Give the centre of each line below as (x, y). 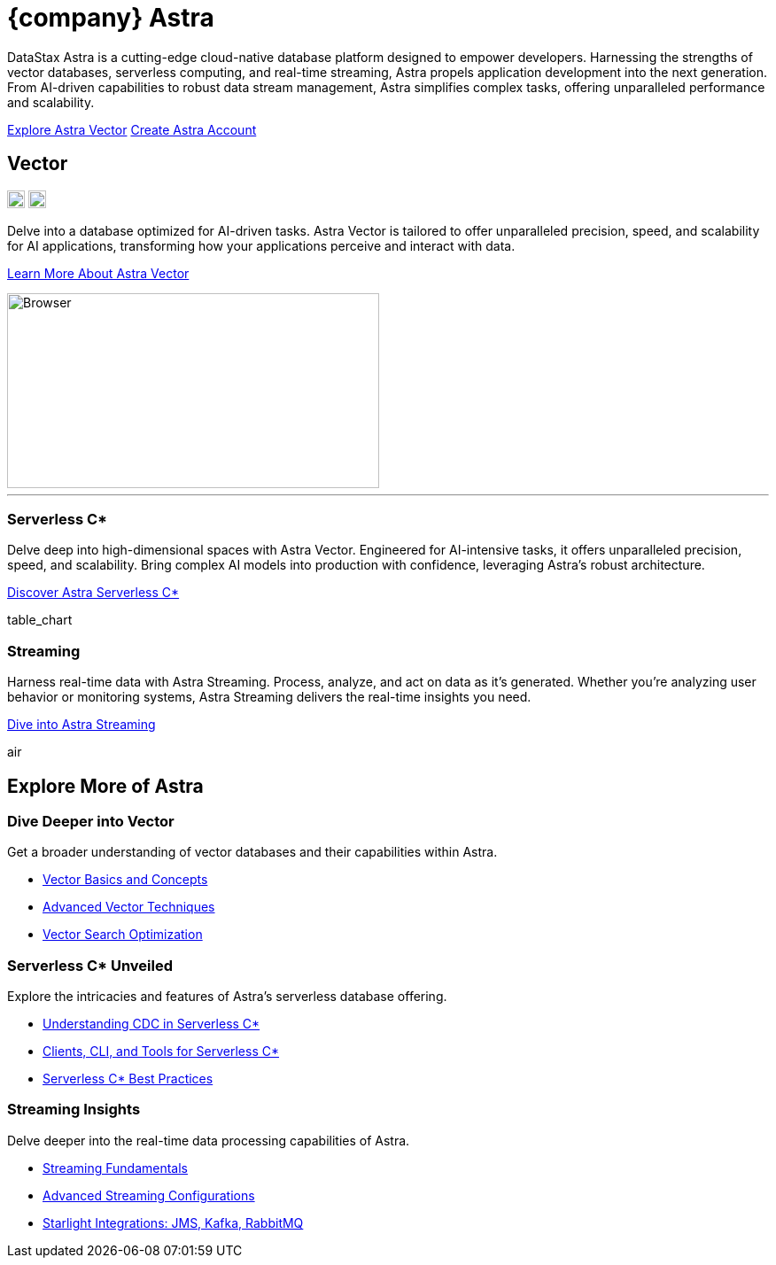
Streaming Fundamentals (115, 1168)
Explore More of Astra (105, 786)
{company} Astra (111, 18)
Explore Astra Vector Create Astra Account (132, 129)
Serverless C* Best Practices (128, 1079)
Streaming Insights (74, 1110)
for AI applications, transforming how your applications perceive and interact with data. (261, 245)
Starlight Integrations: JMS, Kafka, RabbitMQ (173, 1222)
